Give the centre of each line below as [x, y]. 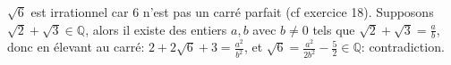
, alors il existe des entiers [156, 29]
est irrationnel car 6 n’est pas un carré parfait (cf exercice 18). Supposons [232, 12]
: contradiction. [403, 47]
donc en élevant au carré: [76, 47]
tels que [334, 29]
